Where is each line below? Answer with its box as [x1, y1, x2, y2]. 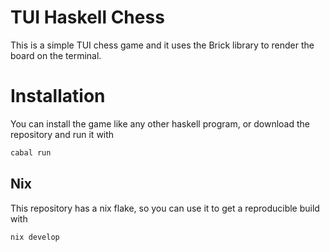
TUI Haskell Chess [10, 6, 165, 29]
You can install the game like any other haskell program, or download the [10, 117, 310, 130]
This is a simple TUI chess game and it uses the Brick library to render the [10, 39, 315, 51]
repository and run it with [10, 128, 115, 140]
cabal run [10, 147, 52, 158]
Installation [10, 85, 106, 108]
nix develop [10, 232, 60, 242]
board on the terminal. [10, 49, 102, 61]
